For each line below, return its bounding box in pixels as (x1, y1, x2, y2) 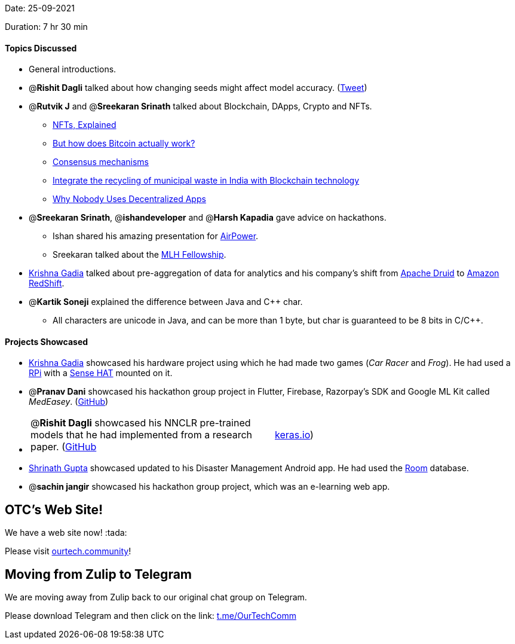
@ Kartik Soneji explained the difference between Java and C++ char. (29, 297, 303, 307)
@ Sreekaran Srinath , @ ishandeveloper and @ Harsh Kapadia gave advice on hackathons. (29, 212, 387, 223)
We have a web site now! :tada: (5, 527, 127, 538)
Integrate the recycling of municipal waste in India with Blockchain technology (53, 175, 360, 186)
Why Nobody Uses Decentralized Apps (53, 194, 206, 205)
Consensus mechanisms (53, 157, 149, 167)
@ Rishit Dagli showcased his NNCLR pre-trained (30, 417, 251, 429)
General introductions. (29, 64, 117, 75)
